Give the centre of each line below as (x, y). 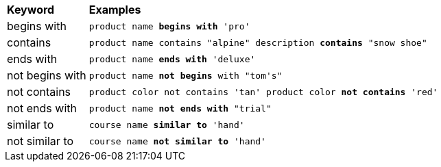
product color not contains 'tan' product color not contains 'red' (263, 92)
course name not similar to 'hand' (177, 141)
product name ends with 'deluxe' (172, 59)
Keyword (31, 10)
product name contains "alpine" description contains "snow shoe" (258, 42)
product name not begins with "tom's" (186, 75)
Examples (115, 10)
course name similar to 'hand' (167, 125)
